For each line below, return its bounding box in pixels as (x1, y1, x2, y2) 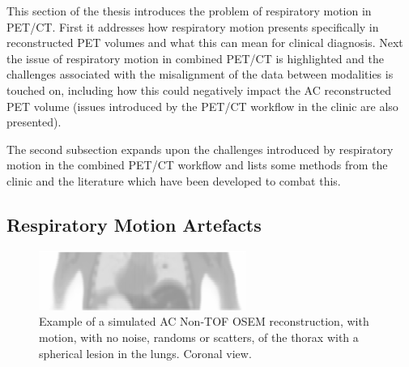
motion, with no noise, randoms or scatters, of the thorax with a (39, 328, 359, 345)
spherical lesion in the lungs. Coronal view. (39, 344, 252, 361)
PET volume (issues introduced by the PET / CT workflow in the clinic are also (6, 97, 398, 114)
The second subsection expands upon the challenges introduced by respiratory (6, 140, 394, 157)
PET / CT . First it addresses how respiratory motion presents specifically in (6, 18, 379, 35)
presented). (6, 113, 62, 130)
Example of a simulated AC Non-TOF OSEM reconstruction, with (39, 313, 369, 330)
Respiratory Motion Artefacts (6, 211, 262, 237)
